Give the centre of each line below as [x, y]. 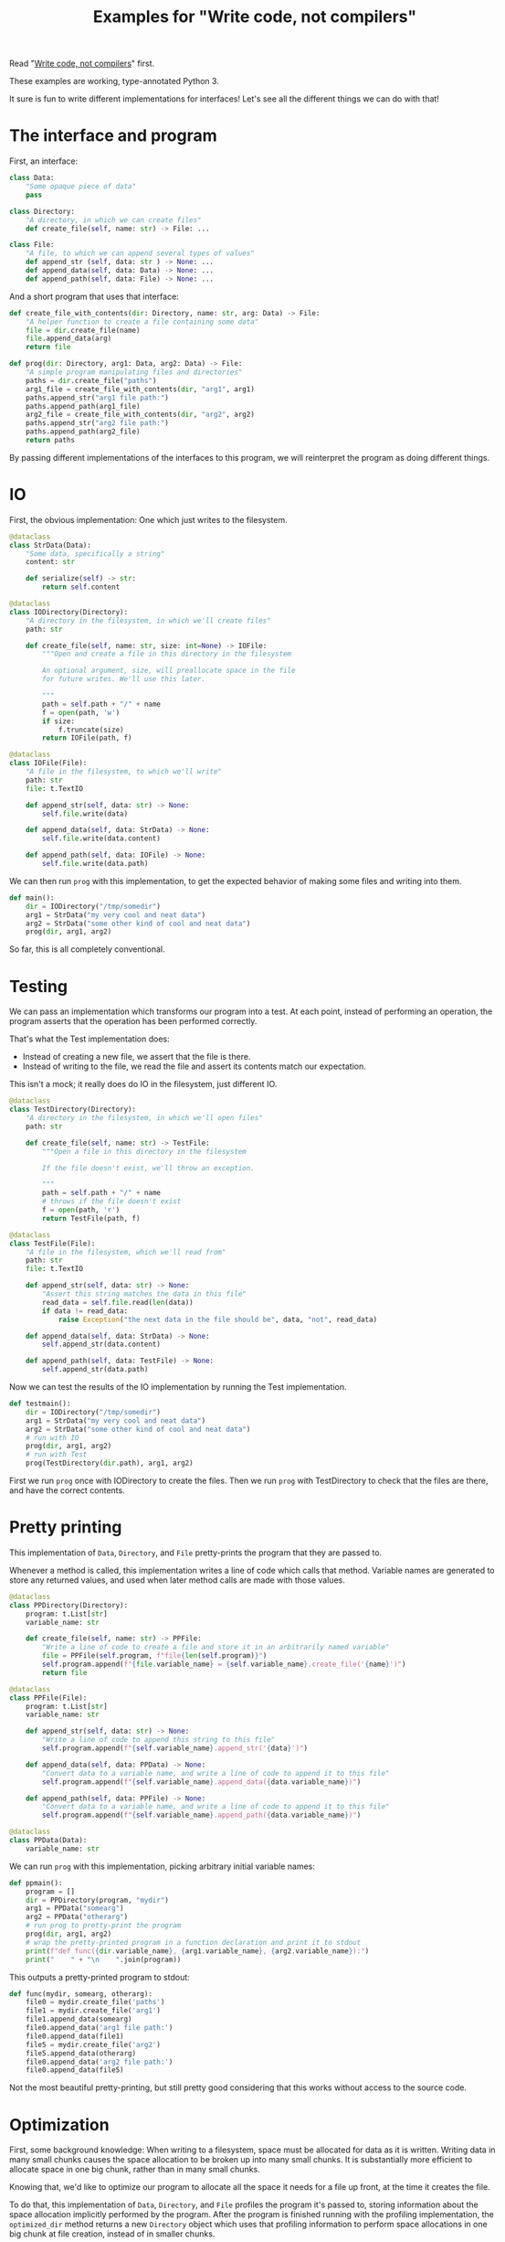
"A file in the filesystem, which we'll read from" [126, 1252]
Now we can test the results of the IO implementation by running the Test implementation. [178, 1387]
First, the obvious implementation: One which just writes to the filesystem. [148, 519]
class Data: [32, 178]
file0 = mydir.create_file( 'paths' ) [95, 2002]
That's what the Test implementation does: [89, 1039]
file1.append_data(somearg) [79, 2019]
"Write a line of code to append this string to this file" [158, 1740]
